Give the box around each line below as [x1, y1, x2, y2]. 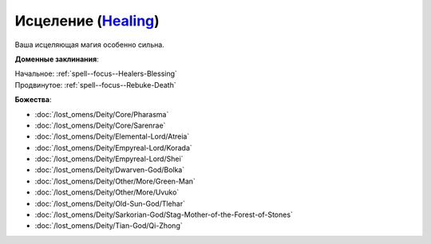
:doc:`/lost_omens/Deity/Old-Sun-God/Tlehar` [34, 199, 185, 208]
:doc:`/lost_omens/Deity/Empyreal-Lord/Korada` [34, 143, 193, 152]
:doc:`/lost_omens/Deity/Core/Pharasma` [34, 109, 169, 119]
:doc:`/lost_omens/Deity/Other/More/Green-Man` [34, 176, 196, 186]
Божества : [14, 95, 52, 104]
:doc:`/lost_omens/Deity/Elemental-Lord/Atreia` [34, 132, 190, 141]
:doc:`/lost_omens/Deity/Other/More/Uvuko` [34, 187, 180, 197]
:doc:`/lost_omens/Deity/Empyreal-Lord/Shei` [34, 154, 184, 163]
